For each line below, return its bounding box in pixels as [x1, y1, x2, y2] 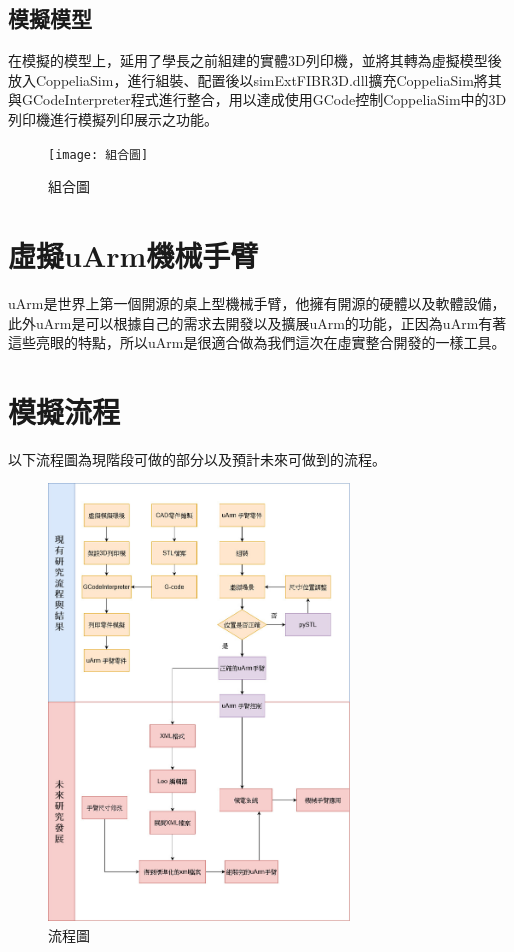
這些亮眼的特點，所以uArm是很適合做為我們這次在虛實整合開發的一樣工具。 [8, 332, 506, 353]
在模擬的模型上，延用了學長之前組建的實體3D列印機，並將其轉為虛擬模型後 [8, 50, 502, 71]
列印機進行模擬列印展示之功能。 [8, 108, 218, 129]
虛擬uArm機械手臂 [8, 235, 259, 276]
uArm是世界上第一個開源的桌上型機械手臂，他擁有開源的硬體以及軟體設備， [8, 292, 506, 313]
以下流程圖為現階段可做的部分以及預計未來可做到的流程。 [8, 448, 386, 469]
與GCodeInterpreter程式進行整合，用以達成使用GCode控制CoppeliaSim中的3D [8, 89, 507, 110]
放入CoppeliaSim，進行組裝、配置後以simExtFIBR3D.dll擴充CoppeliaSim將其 [8, 69, 502, 90]
